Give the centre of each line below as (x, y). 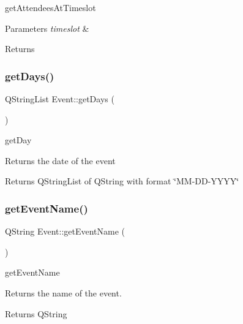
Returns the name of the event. (63, 292)
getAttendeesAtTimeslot (50, 7)
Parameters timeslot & (47, 28)
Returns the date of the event (60, 160)
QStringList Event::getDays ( (60, 99)
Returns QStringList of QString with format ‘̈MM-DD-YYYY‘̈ (122, 181)
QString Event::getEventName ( (65, 231)
